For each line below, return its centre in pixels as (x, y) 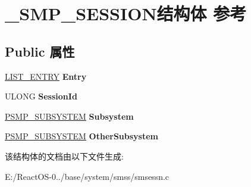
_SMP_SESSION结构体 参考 (126, 13)
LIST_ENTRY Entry (46, 76)
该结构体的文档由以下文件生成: (64, 156)
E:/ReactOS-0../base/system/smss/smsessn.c (87, 176)
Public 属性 (40, 51)
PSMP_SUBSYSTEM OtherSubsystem (82, 136)
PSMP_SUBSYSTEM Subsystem (69, 116)
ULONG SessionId (41, 96)
